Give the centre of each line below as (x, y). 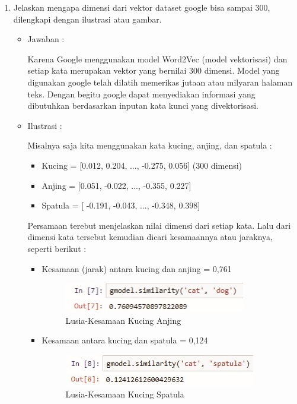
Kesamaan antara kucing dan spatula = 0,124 (125, 340)
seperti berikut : (57, 248)
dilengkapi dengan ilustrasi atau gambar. (87, 19)
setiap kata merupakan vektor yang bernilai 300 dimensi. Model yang (154, 70)
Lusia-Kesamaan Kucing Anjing (123, 320)
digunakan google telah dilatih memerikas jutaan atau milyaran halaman (160, 82)
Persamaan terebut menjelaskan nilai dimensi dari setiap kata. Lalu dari (159, 225)
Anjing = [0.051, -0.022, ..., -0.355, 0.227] (116, 185)
